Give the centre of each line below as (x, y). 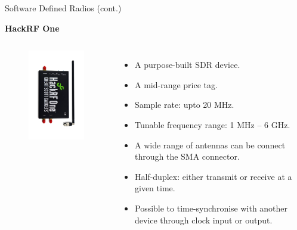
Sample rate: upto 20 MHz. (184, 105)
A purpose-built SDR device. (187, 65)
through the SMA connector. (187, 156)
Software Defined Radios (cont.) (63, 8)
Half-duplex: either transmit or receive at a (213, 176)
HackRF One (32, 28)
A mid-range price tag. (176, 84)
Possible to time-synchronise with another (211, 208)
